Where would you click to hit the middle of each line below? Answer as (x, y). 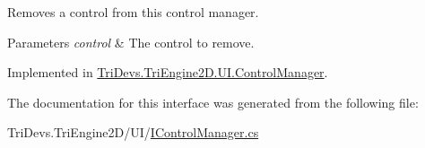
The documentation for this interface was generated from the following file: (213, 102)
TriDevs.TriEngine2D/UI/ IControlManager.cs (133, 132)
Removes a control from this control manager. (133, 12)
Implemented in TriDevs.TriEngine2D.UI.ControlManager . (168, 72)
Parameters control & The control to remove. (131, 42)
